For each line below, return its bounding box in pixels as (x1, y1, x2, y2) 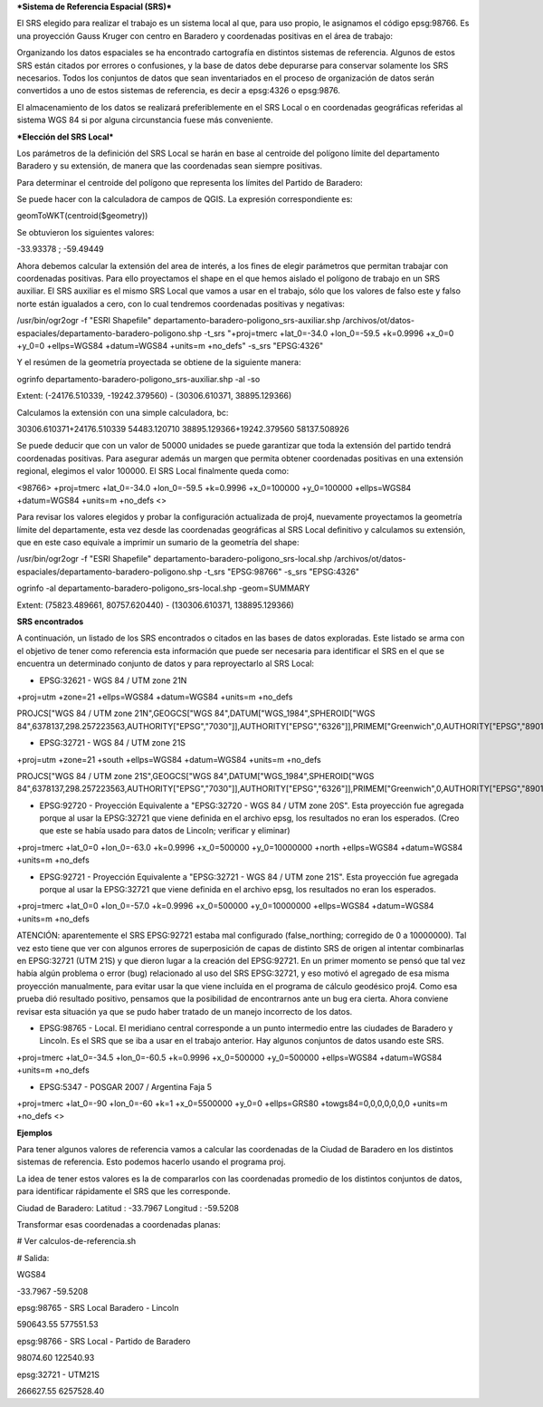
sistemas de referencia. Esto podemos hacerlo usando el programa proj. (16, 1156, 286, 1168)
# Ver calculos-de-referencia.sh (16, 1236, 137, 1247)
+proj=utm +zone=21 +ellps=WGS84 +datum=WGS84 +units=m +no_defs (16, 691, 293, 702)
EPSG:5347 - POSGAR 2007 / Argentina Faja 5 (39, 1081, 213, 1092)
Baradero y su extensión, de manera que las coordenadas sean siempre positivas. (16, 160, 323, 171)
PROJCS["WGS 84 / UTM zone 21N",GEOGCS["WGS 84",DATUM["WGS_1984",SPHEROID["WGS (16, 708, 376, 719)
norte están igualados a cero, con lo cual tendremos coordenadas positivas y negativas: (16, 298, 346, 309)
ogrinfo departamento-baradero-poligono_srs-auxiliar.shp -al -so (16, 373, 261, 384)
